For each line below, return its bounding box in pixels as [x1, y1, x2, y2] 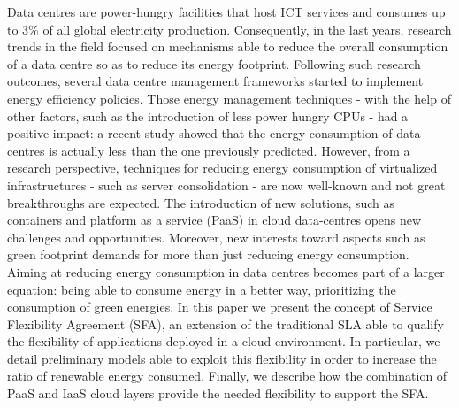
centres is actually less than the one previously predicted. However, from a [7, 141, 410, 159]
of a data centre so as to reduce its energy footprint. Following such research [7, 54, 421, 73]
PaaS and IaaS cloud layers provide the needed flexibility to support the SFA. [7, 384, 429, 403]
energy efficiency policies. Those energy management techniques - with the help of [7, 89, 451, 107]
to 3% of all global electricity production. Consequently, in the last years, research [7, 19, 452, 38]
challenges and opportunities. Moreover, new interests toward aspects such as [7, 227, 425, 246]
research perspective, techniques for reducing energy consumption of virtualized [7, 158, 438, 177]
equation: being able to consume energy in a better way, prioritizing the [7, 280, 396, 298]
